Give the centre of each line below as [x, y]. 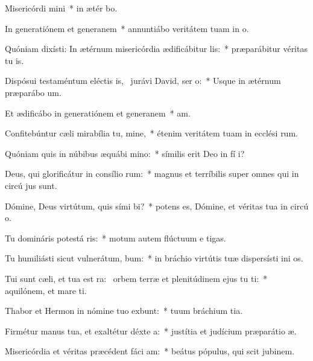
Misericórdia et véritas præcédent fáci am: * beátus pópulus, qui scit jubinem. [150, 351]
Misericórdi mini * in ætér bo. [61, 8]
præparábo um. [33, 92]
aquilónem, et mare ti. [46, 290]
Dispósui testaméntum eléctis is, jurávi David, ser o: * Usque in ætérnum [143, 81]
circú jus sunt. [31, 185]
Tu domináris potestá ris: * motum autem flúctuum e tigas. [115, 238]
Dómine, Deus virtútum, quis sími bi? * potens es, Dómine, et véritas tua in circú [157, 206]
